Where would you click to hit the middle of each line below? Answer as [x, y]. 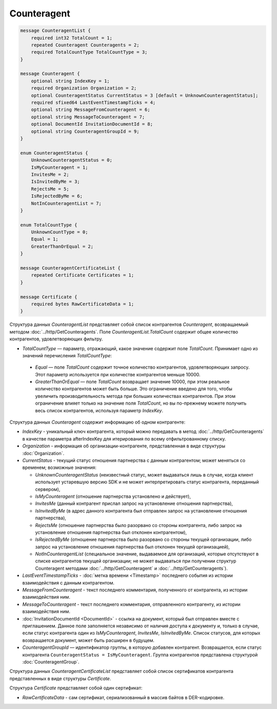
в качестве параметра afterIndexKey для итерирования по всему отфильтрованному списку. [124, 439]
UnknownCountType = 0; [60, 232]
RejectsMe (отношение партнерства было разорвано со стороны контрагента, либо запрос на [138, 525]
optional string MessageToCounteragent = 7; [88, 117]
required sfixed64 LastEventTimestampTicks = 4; [93, 103]
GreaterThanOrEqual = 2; [62, 246]
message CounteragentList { [55, 31]
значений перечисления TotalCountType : [67, 355]
